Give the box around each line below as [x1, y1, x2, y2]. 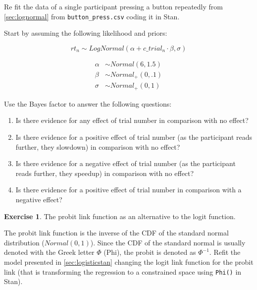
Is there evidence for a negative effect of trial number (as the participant [15, 158, 236, 169]
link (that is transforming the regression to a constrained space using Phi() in [4, 266, 242, 277]
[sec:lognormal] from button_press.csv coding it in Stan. [4, 11, 180, 21]
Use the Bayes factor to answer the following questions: [4, 98, 172, 109]
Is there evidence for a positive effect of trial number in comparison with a [15, 184, 242, 195]
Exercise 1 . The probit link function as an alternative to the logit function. [4, 211, 236, 221]
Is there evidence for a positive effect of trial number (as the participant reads [15, 132, 253, 142]
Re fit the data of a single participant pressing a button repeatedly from [4, 1, 223, 11]
